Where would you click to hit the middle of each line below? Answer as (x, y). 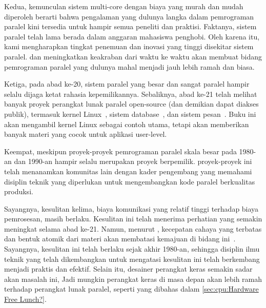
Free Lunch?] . (25, 299)
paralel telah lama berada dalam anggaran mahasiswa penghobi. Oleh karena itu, (132, 36)
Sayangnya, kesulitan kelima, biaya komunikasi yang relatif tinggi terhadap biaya (131, 208)
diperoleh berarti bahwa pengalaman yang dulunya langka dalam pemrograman (129, 16)
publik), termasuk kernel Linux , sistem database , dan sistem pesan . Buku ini (130, 114)
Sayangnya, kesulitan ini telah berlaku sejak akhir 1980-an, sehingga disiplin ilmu (132, 249)
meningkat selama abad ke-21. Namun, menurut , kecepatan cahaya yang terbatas (133, 228)
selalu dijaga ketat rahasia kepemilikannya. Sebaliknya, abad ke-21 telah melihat (131, 94)
